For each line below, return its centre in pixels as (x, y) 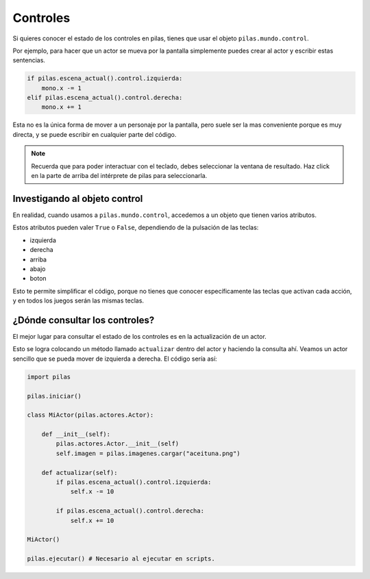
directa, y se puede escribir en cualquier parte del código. (95, 134)
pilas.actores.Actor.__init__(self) (118, 444)
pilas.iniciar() (54, 396)
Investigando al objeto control (78, 198)
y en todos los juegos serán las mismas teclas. (78, 300)
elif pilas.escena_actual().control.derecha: (105, 98)
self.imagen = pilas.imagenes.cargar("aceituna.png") (148, 453)
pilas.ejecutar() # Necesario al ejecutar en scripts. (121, 559)
